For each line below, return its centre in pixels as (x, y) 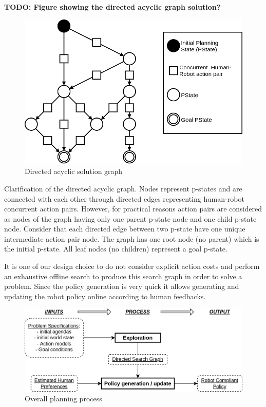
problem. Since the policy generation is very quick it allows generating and (122, 286)
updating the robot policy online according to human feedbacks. (105, 296)
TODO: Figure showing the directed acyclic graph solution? (112, 7)
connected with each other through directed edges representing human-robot (124, 198)
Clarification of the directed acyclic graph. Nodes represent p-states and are (123, 188)
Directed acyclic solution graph (74, 171)
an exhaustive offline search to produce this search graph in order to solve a (123, 276)
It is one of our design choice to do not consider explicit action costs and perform (132, 266)
